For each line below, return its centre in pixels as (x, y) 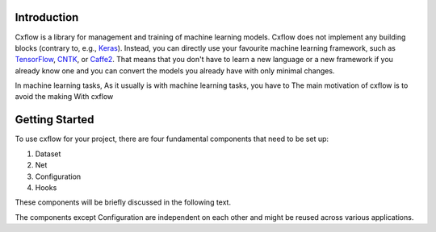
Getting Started (55, 120)
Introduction (47, 17)
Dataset (48, 154)
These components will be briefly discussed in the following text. (123, 202)
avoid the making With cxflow (64, 97)
